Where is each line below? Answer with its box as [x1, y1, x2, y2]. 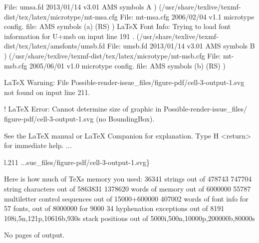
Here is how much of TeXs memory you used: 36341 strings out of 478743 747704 [4, 173, 252, 184]
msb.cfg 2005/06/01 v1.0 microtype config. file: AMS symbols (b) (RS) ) [4, 60, 226, 70]
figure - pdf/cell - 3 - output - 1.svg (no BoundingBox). [4, 113, 155, 123]
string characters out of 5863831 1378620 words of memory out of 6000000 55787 [4, 183, 251, 193]
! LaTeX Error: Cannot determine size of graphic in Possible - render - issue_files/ [4, 103, 248, 114]
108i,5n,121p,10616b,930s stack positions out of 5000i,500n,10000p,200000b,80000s [4, 212, 255, 223]
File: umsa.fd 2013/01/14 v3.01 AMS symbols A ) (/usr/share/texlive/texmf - [4, 1, 241, 11]
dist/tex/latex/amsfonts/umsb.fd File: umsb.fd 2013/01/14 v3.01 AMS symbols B [4, 40, 255, 51]
